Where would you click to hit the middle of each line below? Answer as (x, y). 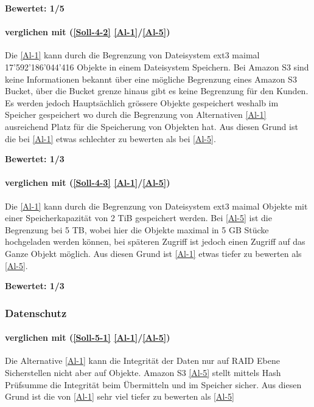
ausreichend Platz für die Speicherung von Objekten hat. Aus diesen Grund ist (152, 126)
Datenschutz (36, 313)
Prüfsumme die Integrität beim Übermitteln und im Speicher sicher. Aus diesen (153, 384)
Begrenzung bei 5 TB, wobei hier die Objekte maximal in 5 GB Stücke (137, 229)
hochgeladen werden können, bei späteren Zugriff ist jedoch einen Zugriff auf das (155, 241)
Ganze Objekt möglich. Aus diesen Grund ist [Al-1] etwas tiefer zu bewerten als (153, 253)
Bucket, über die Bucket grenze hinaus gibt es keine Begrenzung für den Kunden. (157, 91)
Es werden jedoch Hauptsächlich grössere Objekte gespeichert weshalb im (142, 102)
